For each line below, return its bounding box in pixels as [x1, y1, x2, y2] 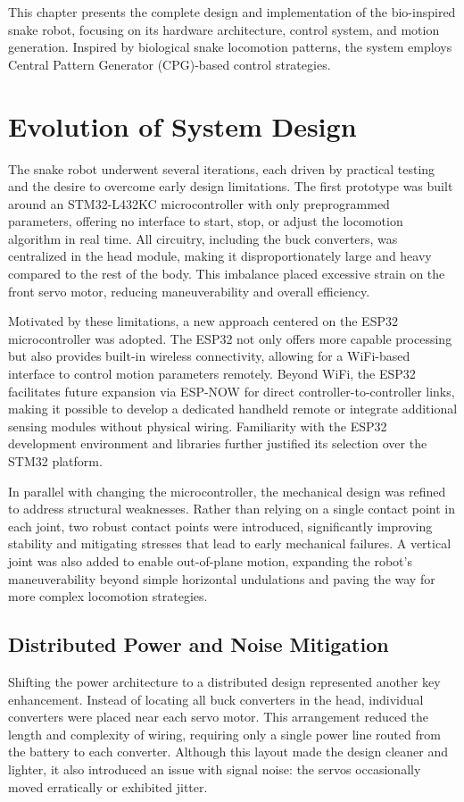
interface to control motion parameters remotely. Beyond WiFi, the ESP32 [8, 364, 416, 383]
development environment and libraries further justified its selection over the [8, 434, 427, 453]
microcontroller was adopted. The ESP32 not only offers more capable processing [8, 329, 452, 347]
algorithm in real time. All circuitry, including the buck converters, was [8, 229, 398, 247]
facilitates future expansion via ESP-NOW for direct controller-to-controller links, [8, 381, 455, 400]
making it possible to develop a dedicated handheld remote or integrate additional [8, 399, 458, 418]
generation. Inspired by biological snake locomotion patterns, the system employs [8, 38, 452, 56]
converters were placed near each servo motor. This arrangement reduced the [8, 707, 429, 726]
